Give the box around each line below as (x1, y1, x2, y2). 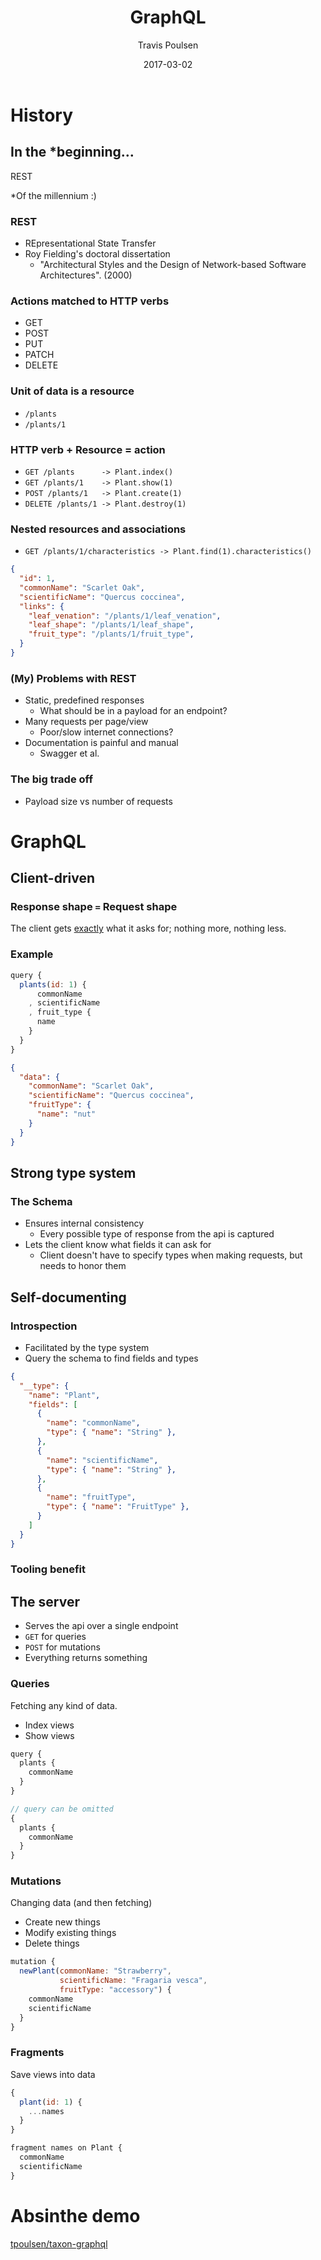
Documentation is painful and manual (24, 737, 179, 749)
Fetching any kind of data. (10, 1699, 118, 1711)
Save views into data (10, 2068, 96, 2080)
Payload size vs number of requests (24, 795, 173, 807)
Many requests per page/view (24, 716, 149, 728)
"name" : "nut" (36, 1109, 97, 1119)
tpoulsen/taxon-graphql (10, 2237, 108, 2250)
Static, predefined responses (24, 694, 145, 706)
